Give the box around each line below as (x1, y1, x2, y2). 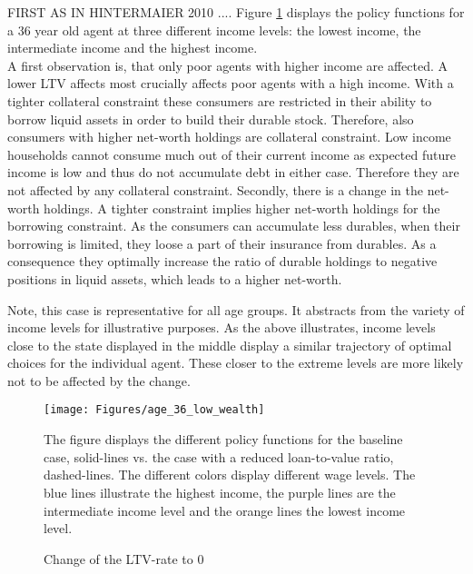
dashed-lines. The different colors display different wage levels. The (44, 465, 416, 484)
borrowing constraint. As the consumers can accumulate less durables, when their (7, 216, 460, 235)
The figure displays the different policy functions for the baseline (44, 430, 403, 449)
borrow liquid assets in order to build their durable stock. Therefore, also (7, 109, 414, 128)
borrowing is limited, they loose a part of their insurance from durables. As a (7, 233, 437, 252)
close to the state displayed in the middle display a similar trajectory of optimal (7, 335, 452, 354)
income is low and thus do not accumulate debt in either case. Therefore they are (7, 163, 459, 182)
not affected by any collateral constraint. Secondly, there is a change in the (7, 180, 423, 199)
